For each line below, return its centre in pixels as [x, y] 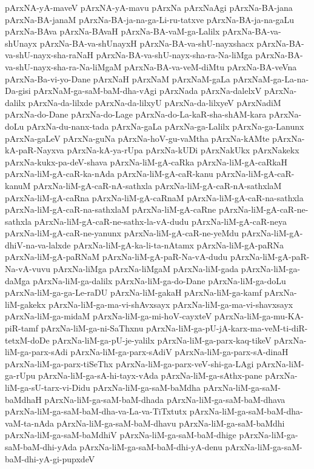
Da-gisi [18, 91]
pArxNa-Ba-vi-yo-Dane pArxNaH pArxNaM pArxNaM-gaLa [118, 78]
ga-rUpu [20, 375]
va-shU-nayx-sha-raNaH [49, 55]
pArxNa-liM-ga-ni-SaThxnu [92, 328]
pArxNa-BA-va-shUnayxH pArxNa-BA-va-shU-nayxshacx [147, 43]
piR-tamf [22, 328]
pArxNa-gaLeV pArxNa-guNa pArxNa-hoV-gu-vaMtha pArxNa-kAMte [137, 138]
